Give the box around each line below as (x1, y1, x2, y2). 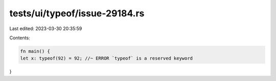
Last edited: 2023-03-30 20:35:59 (9, 25, 82, 32)
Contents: (9, 35, 30, 41)
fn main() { (20, 48, 51, 54)
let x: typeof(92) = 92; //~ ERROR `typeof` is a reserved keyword (20, 56, 193, 61)
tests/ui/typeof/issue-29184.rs (9, 8, 145, 19)
